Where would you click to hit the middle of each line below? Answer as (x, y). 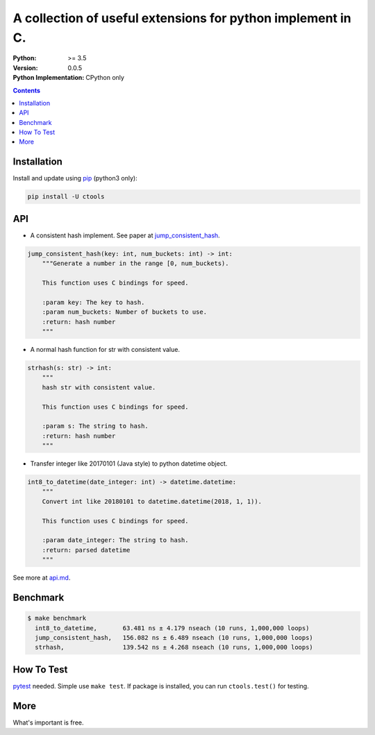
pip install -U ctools (66, 197)
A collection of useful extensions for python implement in (182, 18)
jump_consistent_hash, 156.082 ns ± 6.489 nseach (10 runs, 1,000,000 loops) (174, 637)
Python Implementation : (49, 78)
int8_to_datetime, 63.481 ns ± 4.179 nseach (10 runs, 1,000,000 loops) (172, 628)
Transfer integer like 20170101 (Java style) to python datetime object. (129, 464)
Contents (27, 90)
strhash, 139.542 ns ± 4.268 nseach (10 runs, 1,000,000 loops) (174, 648)
